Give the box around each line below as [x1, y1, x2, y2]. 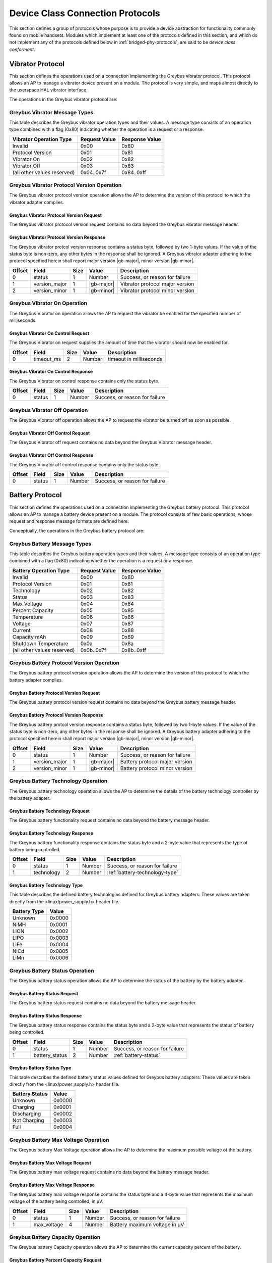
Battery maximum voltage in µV [110, 1221, 184, 1228]
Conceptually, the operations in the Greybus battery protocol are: [9, 527, 145, 533]
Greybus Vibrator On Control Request [9, 330, 90, 336]
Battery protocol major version [120, 758, 192, 765]
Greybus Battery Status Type [9, 1065, 72, 1071]
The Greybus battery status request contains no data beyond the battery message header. [9, 1000, 197, 1006]
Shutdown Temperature [12, 640, 69, 647]
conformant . [9, 46, 35, 53]
